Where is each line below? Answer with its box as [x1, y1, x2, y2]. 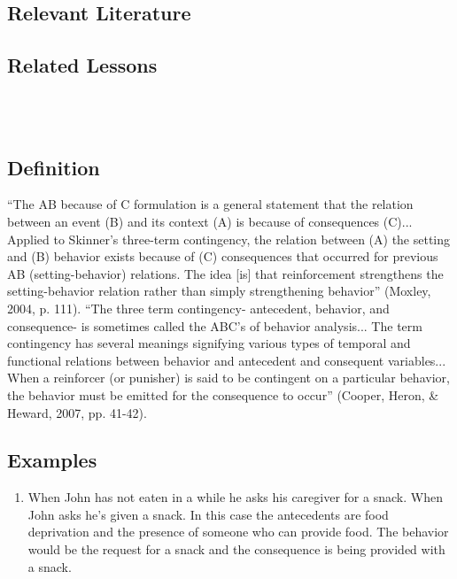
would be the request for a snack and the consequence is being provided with [27, 540, 445, 559]
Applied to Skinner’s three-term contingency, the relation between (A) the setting [7, 229, 451, 248]
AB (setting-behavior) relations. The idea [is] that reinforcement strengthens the [7, 264, 444, 282]
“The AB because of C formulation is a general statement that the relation [7, 195, 414, 213]
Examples [7, 446, 97, 474]
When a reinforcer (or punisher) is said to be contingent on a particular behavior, [7, 368, 450, 387]
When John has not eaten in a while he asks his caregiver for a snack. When [27, 488, 443, 506]
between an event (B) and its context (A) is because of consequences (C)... [7, 212, 413, 230]
